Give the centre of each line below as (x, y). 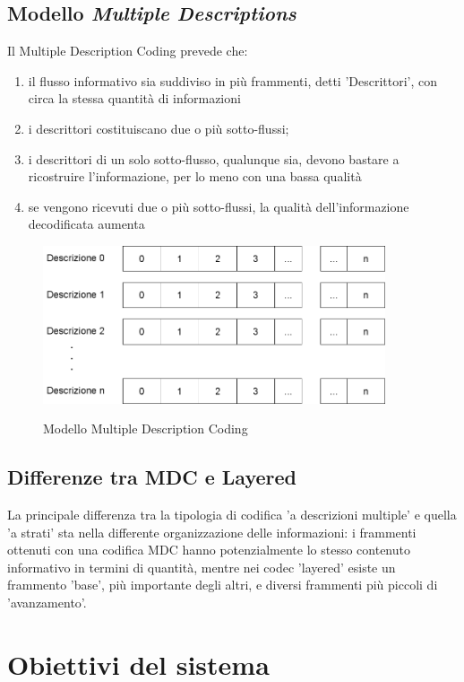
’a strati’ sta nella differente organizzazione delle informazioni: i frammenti (212, 532)
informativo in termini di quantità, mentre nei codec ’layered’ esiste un (202, 567)
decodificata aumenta (86, 224)
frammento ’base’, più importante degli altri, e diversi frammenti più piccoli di (223, 585)
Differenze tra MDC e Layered (152, 477)
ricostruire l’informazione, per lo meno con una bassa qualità (195, 176)
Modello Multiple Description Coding (146, 428)
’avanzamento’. (47, 603)
